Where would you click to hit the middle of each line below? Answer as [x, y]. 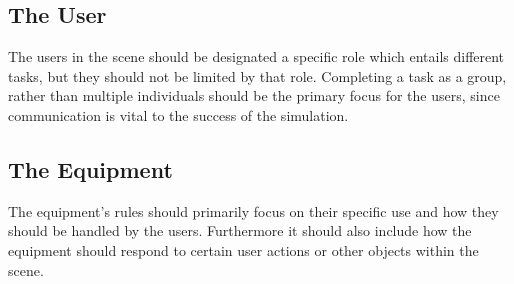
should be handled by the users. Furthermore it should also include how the [240, 230]
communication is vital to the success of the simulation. [178, 114]
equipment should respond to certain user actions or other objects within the [243, 249]
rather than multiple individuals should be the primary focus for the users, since [254, 95]
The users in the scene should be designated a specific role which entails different [256, 56]
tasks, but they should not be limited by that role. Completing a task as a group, [257, 75]
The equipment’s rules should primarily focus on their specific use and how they [253, 210]
